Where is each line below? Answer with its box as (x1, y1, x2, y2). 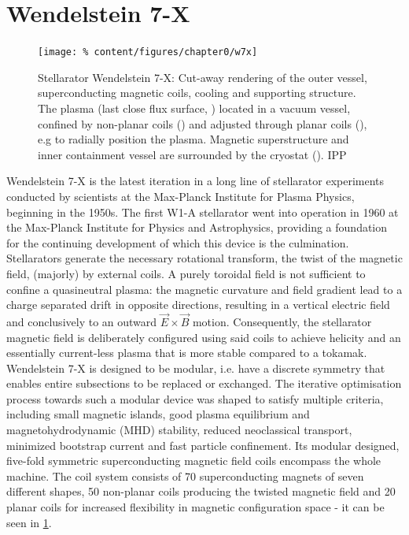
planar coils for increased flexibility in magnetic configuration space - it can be (6, 499, 385, 515)
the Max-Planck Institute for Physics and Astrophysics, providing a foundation (6, 219, 388, 236)
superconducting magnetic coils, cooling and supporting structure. (38, 84, 356, 101)
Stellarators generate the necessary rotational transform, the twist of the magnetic (6, 250, 403, 266)
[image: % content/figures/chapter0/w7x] (38, 46, 258, 58)
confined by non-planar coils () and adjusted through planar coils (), (38, 115, 367, 132)
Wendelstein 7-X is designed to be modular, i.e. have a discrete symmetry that (6, 359, 385, 376)
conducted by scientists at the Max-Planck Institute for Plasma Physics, (6, 188, 355, 204)
